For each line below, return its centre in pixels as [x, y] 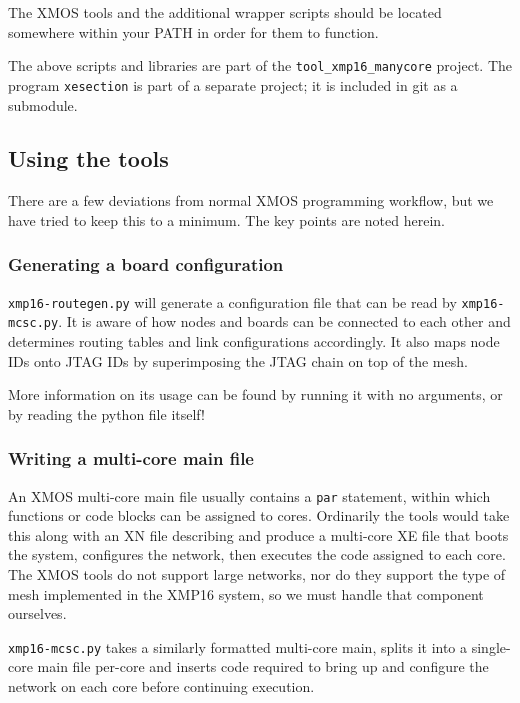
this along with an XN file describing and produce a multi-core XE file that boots [258, 534]
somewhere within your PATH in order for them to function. [193, 31]
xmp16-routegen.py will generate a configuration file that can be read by [232, 301]
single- [491, 646]
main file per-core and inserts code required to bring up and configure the [263, 666]
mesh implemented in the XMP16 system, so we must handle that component [246, 593]
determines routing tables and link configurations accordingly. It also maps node [254, 341]
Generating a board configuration [146, 264]
